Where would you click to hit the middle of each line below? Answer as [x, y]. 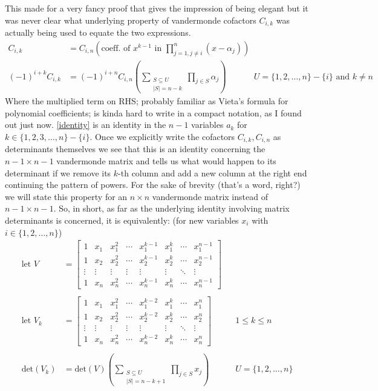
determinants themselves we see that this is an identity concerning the [135, 149]
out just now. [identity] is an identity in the [86, 125]
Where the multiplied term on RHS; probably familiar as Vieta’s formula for [147, 101]
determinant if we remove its [58, 172]
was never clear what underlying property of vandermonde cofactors [131, 20]
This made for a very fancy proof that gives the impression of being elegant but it [157, 8]
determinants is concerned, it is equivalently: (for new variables [122, 220]
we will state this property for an [66, 196]
